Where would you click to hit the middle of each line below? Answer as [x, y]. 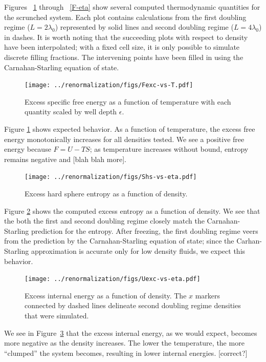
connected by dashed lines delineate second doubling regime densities [133, 305]
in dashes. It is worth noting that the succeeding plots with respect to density [126, 37]
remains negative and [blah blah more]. [65, 159]
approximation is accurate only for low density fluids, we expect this [138, 251]
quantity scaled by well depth [71, 112]
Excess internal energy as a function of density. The [106, 295]
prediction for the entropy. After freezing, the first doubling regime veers [145, 230]
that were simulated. [57, 316]
